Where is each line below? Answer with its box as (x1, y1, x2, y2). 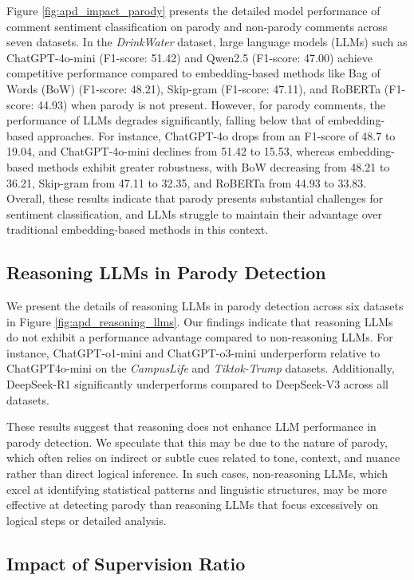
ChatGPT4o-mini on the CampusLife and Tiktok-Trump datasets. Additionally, (6, 360, 395, 377)
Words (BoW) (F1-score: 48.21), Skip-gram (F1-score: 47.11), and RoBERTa (6, 80, 381, 97)
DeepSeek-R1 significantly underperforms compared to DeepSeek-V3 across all (6, 376, 389, 393)
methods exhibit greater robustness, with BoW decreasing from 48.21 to (37, 158, 390, 175)
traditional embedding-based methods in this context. (6, 221, 269, 238)
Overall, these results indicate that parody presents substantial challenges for (6, 190, 384, 207)
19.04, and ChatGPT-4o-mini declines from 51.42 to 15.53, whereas (6, 143, 335, 160)
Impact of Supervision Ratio (6, 550, 246, 575)
